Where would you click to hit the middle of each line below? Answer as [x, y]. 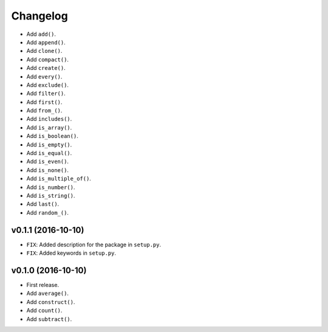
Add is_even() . [48, 162]
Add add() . [41, 34]
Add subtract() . [49, 319]
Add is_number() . [51, 187]
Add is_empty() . [49, 144]
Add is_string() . [51, 195]
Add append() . [46, 42]
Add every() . [44, 77]
